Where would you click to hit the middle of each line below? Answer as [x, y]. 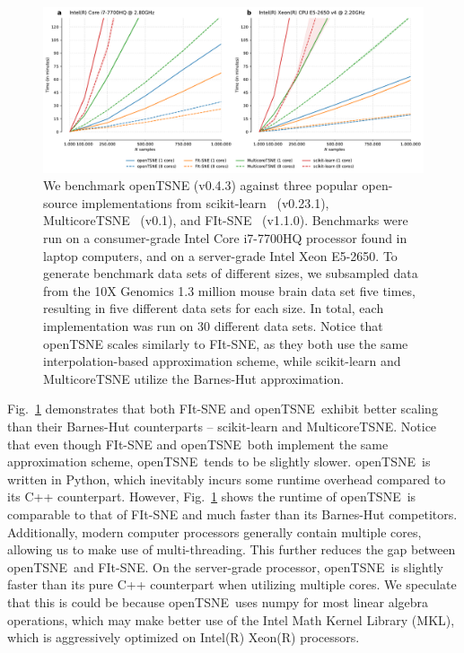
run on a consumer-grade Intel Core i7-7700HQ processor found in [225, 238]
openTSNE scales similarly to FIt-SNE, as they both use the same [226, 343]
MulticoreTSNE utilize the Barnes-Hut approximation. [194, 378]
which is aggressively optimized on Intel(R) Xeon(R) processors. [184, 637]
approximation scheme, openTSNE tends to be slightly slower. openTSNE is [219, 461]
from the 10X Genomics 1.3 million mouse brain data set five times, [230, 290]
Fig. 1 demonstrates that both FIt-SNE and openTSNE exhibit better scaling [223, 409]
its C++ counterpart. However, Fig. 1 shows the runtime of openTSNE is [212, 496]
